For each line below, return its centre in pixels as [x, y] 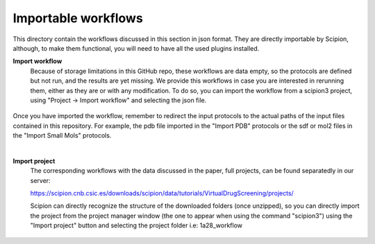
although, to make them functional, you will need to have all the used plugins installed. [136, 48]
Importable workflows [78, 18]
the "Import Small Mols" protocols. [62, 136]
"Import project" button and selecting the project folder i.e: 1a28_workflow [136, 225]
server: [41, 180]
